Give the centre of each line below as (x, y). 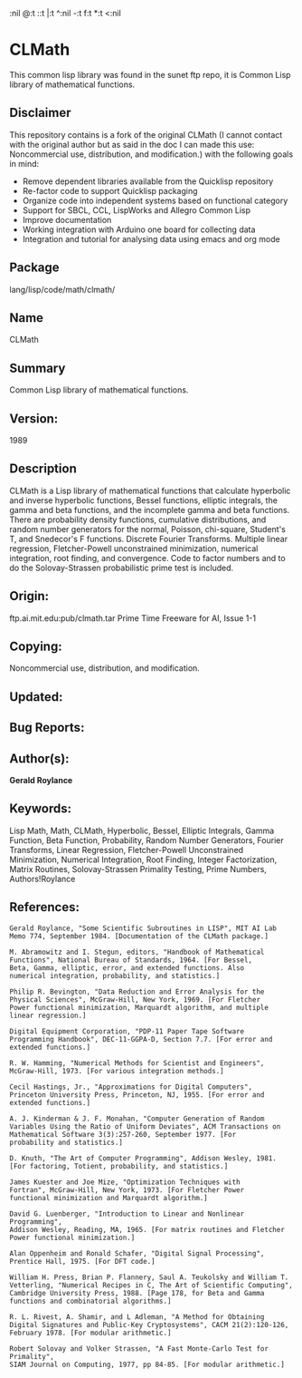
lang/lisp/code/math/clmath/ (62, 289)
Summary (38, 368)
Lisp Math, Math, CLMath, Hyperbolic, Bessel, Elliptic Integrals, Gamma (142, 830)
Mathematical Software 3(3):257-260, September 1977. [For (123, 1134)
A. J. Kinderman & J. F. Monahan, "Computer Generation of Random (137, 1119)
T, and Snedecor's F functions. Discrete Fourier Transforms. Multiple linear (148, 539)
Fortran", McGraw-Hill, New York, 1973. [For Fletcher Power (127, 1190)
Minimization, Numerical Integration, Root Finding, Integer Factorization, (143, 859)
